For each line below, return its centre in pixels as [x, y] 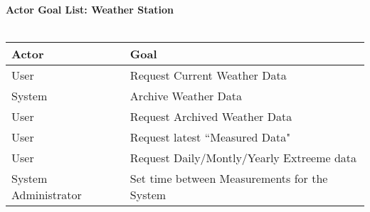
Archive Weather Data [186, 96]
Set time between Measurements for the [229, 179]
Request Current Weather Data [208, 75]
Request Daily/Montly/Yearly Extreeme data [243, 158]
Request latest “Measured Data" [210, 137]
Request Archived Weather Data [211, 117]
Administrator [47, 195]
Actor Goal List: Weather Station [90, 9]
